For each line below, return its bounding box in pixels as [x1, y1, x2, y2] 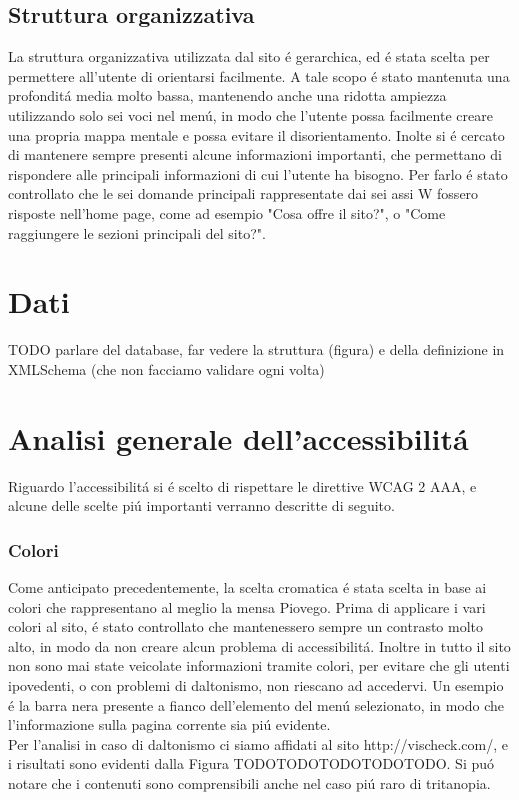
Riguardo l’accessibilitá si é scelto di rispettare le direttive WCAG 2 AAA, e [8, 475, 477, 496]
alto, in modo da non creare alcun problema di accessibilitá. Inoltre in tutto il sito [8, 635, 511, 656]
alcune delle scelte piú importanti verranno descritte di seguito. [8, 495, 395, 516]
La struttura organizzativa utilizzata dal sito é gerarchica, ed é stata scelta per [8, 46, 490, 67]
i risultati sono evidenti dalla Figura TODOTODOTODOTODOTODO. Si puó [8, 753, 495, 774]
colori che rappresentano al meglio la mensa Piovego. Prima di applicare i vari [8, 596, 486, 617]
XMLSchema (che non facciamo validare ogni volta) [8, 358, 325, 379]
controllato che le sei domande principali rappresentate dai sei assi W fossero [8, 183, 479, 204]
